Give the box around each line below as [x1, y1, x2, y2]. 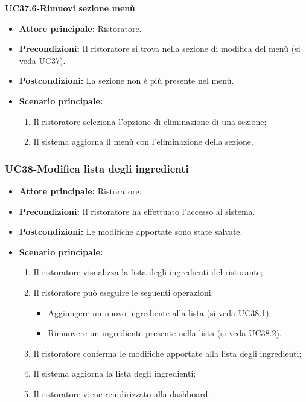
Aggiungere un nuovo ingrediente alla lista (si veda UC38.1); [48, 306, 272, 319]
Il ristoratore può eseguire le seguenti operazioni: [33, 286, 214, 298]
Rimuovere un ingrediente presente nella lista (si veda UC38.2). [48, 327, 282, 339]
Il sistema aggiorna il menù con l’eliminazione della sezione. [33, 135, 253, 148]
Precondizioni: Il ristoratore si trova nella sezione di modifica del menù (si [19, 42, 301, 55]
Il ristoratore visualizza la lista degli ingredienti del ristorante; [33, 266, 263, 278]
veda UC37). [19, 54, 66, 66]
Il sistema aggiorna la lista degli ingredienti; [33, 367, 196, 380]
